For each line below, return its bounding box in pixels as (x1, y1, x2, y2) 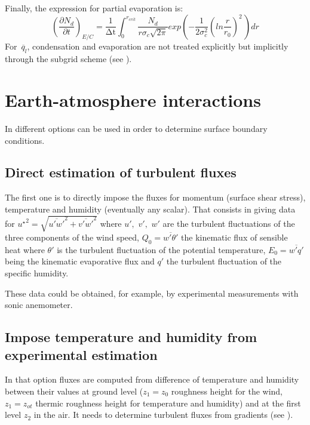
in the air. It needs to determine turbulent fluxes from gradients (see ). (33, 408, 293, 421)
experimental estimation (5, 345, 158, 364)
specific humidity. (5, 267, 69, 279)
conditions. (5, 134, 45, 146)
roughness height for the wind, (171, 384, 283, 397)
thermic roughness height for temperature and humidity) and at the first (35, 396, 301, 409)
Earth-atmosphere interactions (5, 87, 261, 112)
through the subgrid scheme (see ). (5, 53, 132, 65)
